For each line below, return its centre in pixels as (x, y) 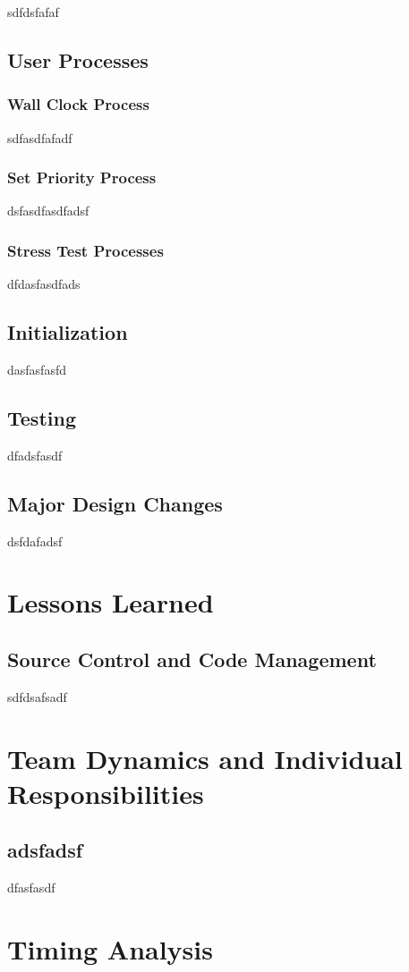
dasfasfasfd (37, 370)
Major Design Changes (115, 503)
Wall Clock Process (78, 104)
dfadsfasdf (35, 455)
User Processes (78, 59)
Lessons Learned (111, 602)
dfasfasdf (31, 887)
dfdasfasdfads (44, 284)
